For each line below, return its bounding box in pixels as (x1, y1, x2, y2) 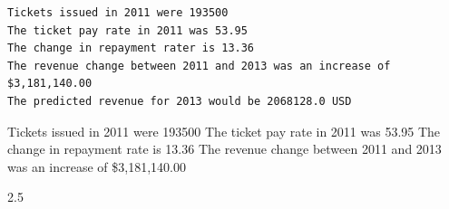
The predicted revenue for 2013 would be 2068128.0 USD (7, 94, 352, 108)
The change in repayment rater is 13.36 (7, 42, 255, 55)
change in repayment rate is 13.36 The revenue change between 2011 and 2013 (7, 139, 442, 158)
